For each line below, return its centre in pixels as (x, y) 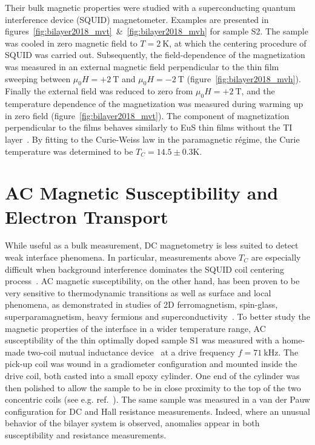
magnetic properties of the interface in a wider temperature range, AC (135, 328)
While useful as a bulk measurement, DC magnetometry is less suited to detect (152, 245)
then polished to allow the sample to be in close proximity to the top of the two (153, 387)
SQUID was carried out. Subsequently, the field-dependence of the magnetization (155, 55)
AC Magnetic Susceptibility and (142, 193)
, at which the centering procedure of (238, 43)
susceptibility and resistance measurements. (86, 434)
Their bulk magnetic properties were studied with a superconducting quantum (150, 7)
